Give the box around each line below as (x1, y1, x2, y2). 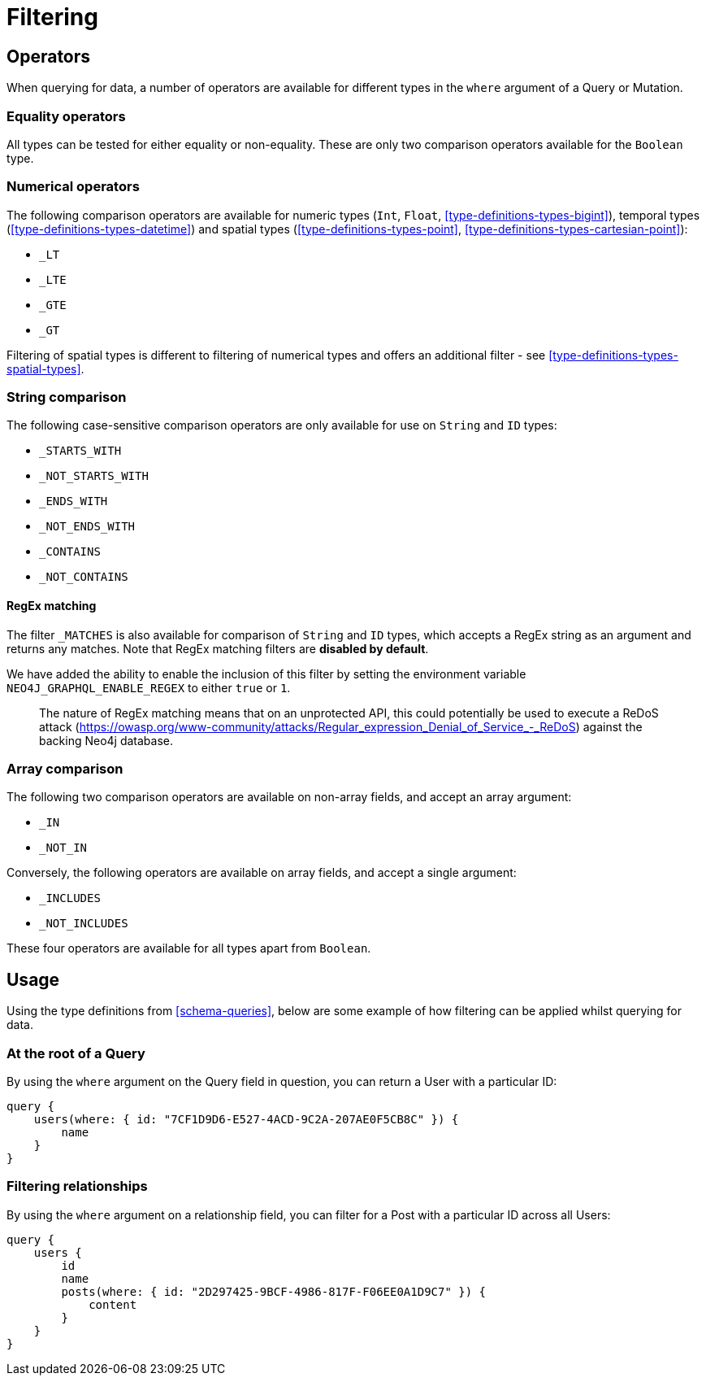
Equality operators (6, 107, 126, 124)
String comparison (6, 389, 127, 406)
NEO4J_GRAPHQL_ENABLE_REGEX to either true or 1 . (6, 680, 291, 695)
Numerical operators (6, 178, 140, 195)
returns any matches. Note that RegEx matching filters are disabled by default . (6, 641, 429, 656)
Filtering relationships (6, 1178, 148, 1195)
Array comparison (6, 761, 123, 778)
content (89, 1297, 137, 1311)
